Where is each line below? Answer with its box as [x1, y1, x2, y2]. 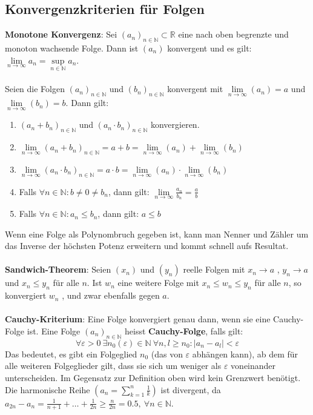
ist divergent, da [160, 383, 221, 396]
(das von [151, 347, 183, 360]
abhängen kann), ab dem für [192, 347, 298, 360]
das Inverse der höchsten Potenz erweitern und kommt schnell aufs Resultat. [5, 239, 289, 252]
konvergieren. [150, 118, 200, 131]
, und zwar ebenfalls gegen [62, 289, 160, 302]
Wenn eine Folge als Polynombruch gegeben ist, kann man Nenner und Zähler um [5, 227, 309, 240]
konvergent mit [167, 82, 223, 95]
